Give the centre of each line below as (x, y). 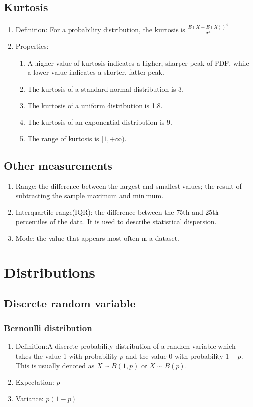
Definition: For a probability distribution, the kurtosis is (100, 29)
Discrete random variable (70, 303)
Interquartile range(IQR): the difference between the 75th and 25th (117, 212)
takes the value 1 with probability (67, 356)
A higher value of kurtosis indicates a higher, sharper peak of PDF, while (138, 62)
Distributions (50, 272)
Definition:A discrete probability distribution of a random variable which (126, 346)
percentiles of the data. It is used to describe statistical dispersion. (116, 221)
